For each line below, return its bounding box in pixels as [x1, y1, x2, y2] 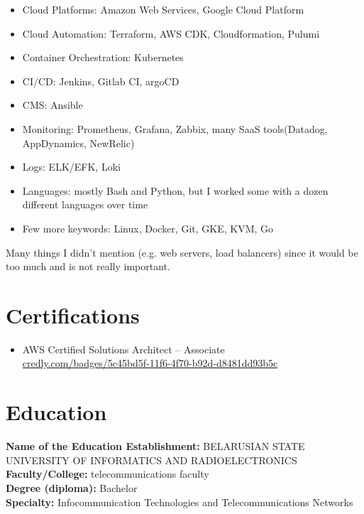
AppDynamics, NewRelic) [22, 135, 135, 150]
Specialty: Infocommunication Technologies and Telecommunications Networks [6, 494, 353, 509]
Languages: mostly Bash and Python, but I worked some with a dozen [22, 183, 329, 198]
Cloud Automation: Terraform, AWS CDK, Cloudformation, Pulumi [22, 26, 320, 41]
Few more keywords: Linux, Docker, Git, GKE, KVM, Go [22, 220, 274, 235]
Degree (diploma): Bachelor [6, 480, 138, 495]
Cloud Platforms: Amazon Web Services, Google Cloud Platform [22, 2, 304, 16]
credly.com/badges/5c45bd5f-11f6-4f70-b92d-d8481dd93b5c [22, 355, 278, 370]
